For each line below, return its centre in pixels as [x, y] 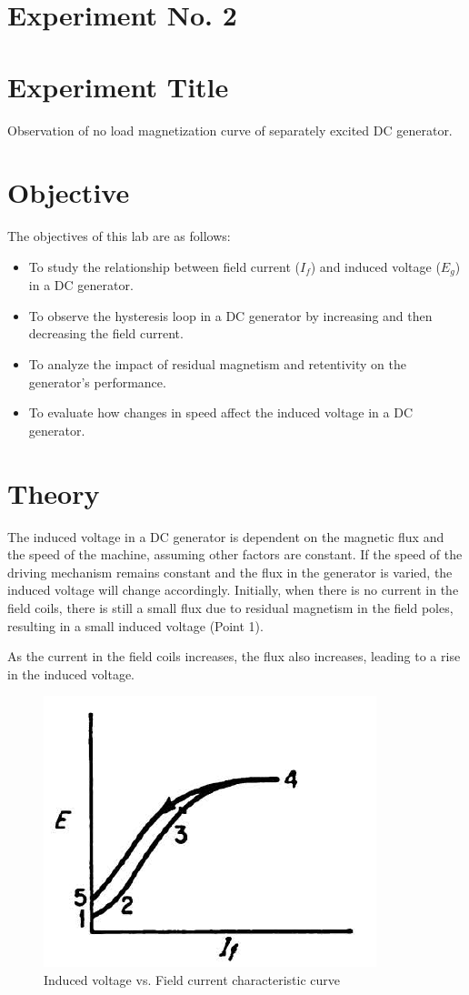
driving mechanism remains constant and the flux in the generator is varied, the [230, 572]
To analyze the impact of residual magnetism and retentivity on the [217, 364]
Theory [54, 492]
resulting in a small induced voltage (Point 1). [135, 625]
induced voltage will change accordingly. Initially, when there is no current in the [233, 590]
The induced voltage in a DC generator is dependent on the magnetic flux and [226, 536]
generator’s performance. [97, 382]
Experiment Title [118, 86]
